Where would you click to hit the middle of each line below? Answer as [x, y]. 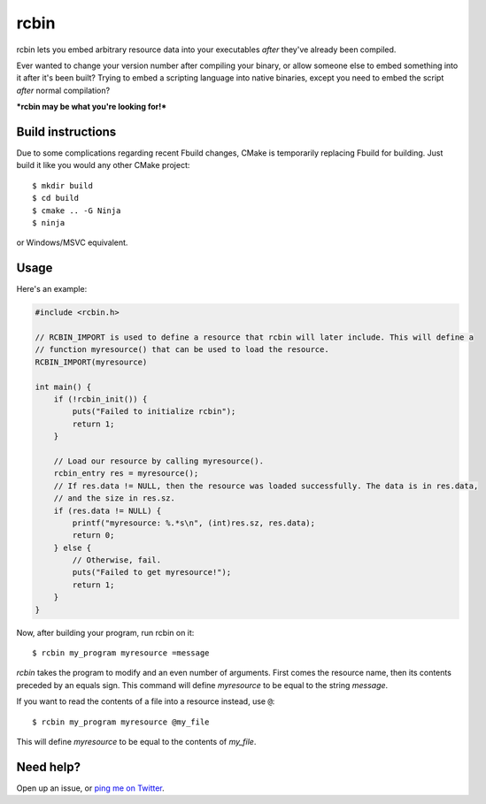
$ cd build [56, 198]
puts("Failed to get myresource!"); [152, 572]
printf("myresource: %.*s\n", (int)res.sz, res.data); [194, 523]
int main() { [63, 387]
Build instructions [66, 131]
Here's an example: [52, 289]
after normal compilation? [63, 90]
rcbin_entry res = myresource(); [126, 474]
